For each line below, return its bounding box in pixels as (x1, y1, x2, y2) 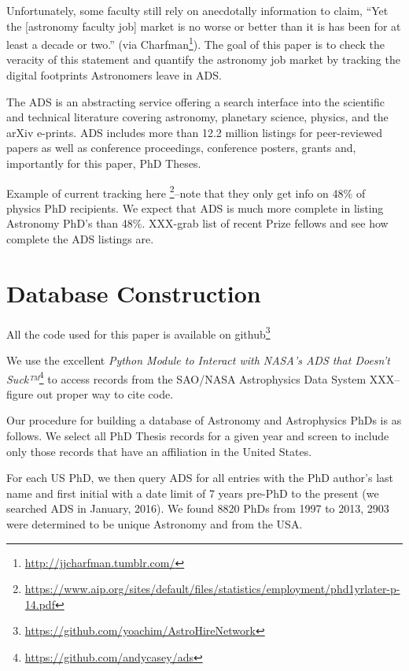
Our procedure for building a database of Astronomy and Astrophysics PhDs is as (6, 412, 402, 428)
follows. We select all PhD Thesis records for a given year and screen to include (6, 428, 389, 444)
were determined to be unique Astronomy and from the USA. (6, 516, 303, 532)
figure (6, 385, 34, 402)
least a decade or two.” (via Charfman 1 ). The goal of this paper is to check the (6, 34, 385, 52)
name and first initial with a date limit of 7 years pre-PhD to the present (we (6, 484, 379, 501)
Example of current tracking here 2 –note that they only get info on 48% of (6, 182, 366, 201)
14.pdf (24, 595, 55, 612)
